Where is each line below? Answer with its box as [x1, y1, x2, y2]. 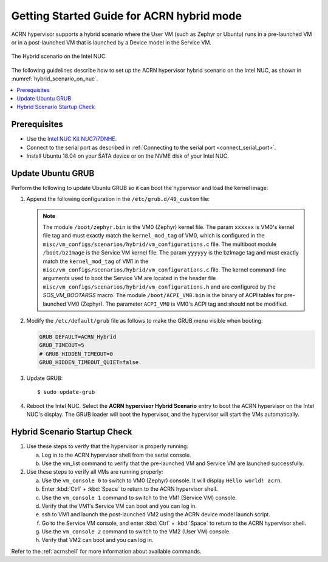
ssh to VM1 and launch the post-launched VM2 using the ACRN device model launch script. [41, 511, 270, 518]
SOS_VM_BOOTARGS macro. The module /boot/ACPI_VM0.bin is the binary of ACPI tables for [43, 292, 283, 299]
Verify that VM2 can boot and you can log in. [41, 536, 154, 544]
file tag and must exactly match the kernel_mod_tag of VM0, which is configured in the [43, 232, 265, 239]
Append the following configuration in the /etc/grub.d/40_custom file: [26, 195, 210, 203]
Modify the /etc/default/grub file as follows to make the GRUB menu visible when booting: [26, 317, 263, 324]
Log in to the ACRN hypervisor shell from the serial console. [41, 451, 191, 458]
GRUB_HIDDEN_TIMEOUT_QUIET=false [39, 359, 139, 366]
